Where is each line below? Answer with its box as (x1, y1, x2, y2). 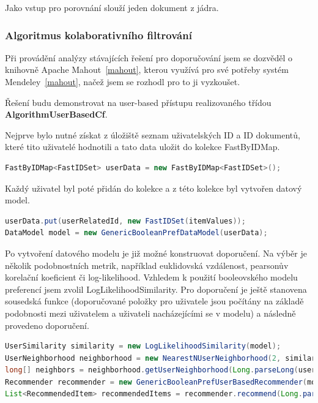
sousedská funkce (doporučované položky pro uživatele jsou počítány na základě (5, 295, 304, 307)
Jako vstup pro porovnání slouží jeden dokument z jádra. (5, 1, 219, 13)
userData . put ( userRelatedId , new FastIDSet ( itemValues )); (5, 216, 246, 225)
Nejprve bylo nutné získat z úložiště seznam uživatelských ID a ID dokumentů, (5, 128, 300, 141)
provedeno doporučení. (5, 318, 89, 331)
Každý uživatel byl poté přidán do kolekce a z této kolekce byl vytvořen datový (5, 181, 302, 194)
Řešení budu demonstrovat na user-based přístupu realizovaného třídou (5, 96, 272, 108)
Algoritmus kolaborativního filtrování (5, 27, 192, 42)
